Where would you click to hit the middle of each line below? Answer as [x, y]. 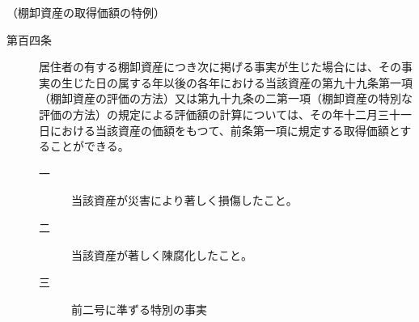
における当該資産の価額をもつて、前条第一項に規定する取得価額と [225, 130]
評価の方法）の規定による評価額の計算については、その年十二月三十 [220, 114]
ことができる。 [89, 146]
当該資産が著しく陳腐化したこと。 [162, 254]
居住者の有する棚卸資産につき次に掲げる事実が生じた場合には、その [220, 67]
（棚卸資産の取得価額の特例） [86, 12]
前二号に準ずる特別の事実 [139, 309]
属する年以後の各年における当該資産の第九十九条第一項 [265, 82]
